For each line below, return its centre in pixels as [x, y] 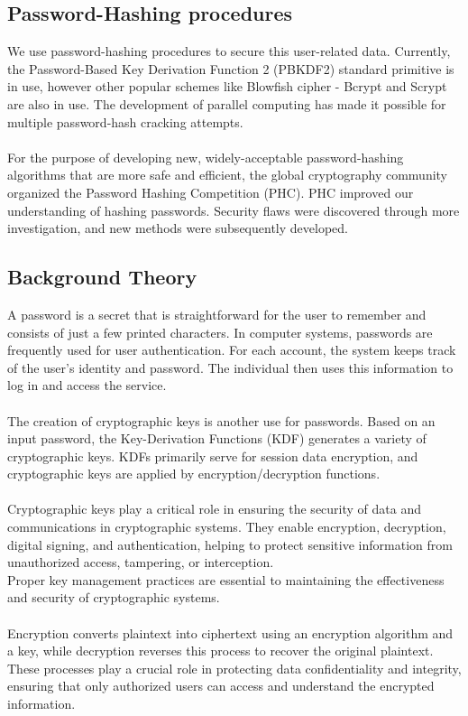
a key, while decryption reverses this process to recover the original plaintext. [220, 651]
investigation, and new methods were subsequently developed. [178, 228]
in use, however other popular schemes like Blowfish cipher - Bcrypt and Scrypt [227, 86]
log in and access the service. [87, 385]
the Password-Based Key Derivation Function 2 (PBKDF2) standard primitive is [231, 68]
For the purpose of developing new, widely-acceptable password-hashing [206, 157]
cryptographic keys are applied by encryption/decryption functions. [194, 474]
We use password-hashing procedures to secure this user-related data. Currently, [229, 51]
